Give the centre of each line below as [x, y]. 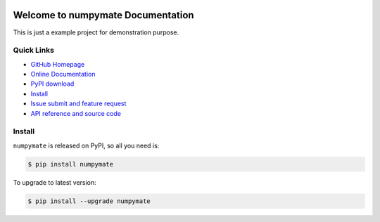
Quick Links [33, 51]
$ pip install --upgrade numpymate [89, 201]
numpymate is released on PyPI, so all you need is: [86, 145]
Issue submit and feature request [78, 104]
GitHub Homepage [58, 64]
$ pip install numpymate [71, 164]
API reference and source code [76, 113]
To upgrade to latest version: [55, 182]
